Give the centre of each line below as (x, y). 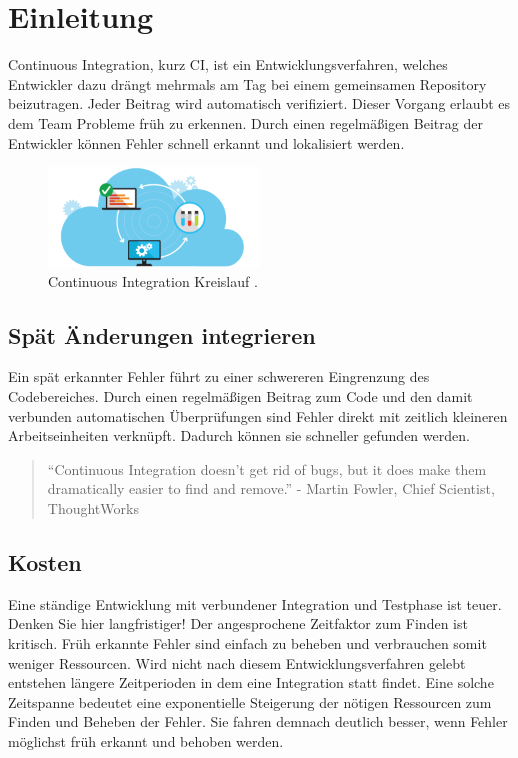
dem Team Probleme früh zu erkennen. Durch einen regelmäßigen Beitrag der (245, 122)
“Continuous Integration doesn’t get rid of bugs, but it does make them (267, 468)
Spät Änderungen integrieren (162, 334)
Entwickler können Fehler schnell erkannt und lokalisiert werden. (206, 142)
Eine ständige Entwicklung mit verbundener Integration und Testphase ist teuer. (255, 603)
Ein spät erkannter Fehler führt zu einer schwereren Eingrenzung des (219, 376)
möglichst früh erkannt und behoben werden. (146, 741)
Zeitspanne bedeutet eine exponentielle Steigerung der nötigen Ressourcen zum (250, 701)
